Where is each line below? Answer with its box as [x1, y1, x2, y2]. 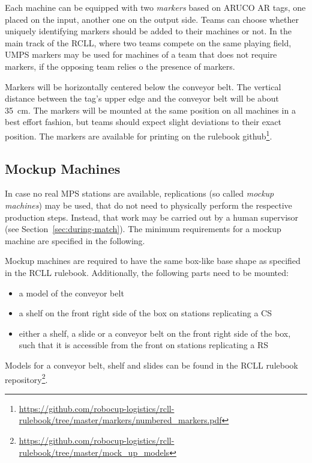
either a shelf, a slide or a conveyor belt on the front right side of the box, [19, 327, 291, 339]
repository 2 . [5, 371, 48, 385]
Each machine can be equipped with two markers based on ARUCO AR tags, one [5, 1, 306, 13]
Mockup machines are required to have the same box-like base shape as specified [5, 254, 301, 267]
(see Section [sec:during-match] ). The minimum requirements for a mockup [5, 222, 281, 235]
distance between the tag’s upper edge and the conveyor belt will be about [5, 92, 279, 105]
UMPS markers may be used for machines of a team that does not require [5, 48, 277, 61]
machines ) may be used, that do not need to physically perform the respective [5, 198, 292, 211]
